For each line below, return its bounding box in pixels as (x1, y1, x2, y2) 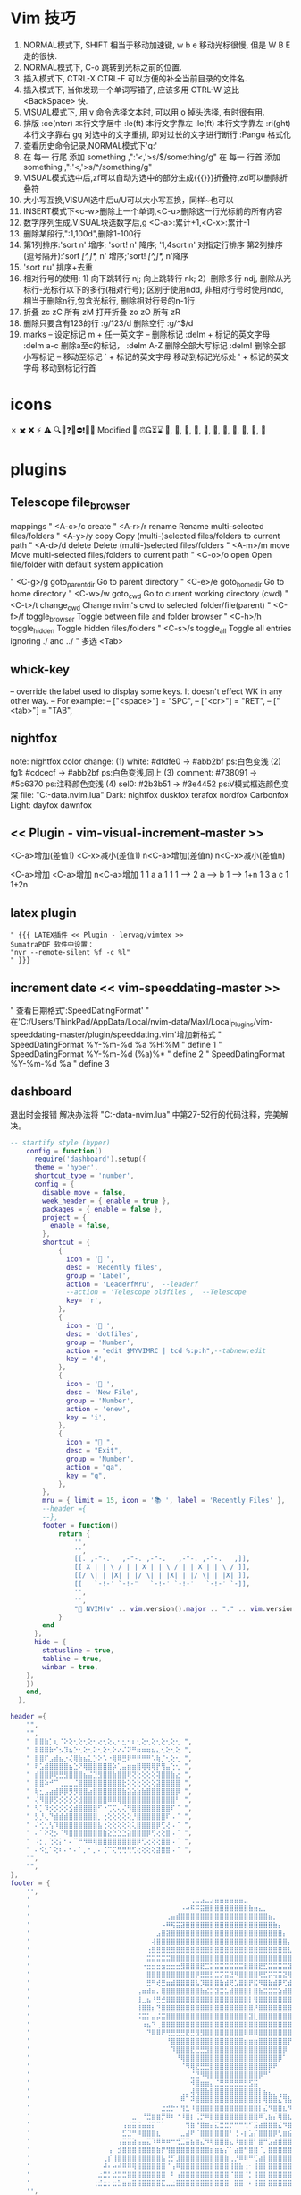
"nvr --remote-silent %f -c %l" (10, 948, 130, 957)
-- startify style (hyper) (10, 1138, 111, 1147)
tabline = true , (42, 1654, 103, 1663)
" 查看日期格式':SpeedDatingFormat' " (10, 1005, 150, 1016)
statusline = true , (42, 1646, 115, 1655)
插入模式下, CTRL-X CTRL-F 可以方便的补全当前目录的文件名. (22, 73, 247, 83)
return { (57, 1529, 91, 1539)
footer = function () (42, 1521, 119, 1530)
